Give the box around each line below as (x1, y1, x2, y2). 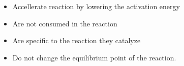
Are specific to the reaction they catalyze (12, 35, 141, 46)
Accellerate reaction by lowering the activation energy (12, 1, 180, 11)
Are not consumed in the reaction (12, 18, 117, 28)
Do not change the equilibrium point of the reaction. (12, 52, 176, 62)
